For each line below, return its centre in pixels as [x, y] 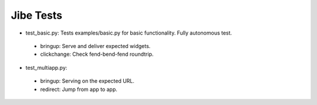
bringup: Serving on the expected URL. [87, 81]
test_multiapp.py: [46, 67]
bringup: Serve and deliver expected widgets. [95, 46]
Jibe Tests [37, 15]
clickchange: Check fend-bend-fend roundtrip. [97, 54]
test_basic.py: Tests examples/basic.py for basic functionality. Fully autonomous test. [129, 33]
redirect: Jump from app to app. [79, 89]
